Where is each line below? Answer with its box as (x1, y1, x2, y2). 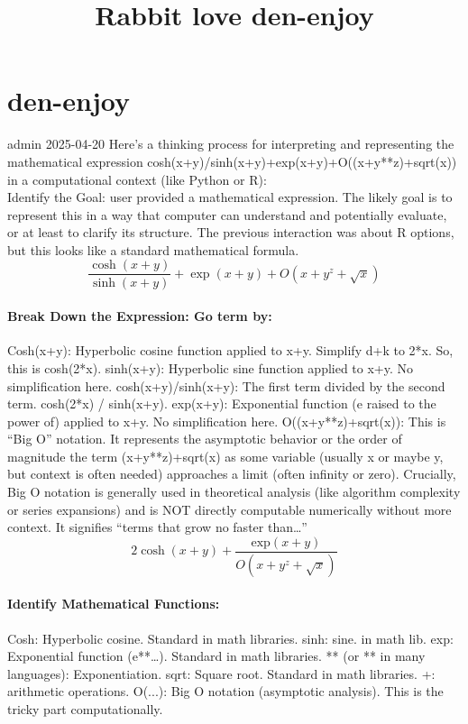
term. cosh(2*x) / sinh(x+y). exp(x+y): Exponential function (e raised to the (7, 394, 436, 413)
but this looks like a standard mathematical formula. (7, 240, 299, 259)
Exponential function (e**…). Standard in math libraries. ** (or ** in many (7, 646, 426, 665)
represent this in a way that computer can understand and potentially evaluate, (7, 205, 447, 224)
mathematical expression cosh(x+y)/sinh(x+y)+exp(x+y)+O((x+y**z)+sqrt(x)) (7, 151, 457, 170)
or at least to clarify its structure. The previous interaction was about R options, (7, 223, 454, 242)
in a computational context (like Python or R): (7, 170, 267, 188)
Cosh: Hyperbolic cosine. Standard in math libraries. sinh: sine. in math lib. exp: (7, 628, 454, 647)
